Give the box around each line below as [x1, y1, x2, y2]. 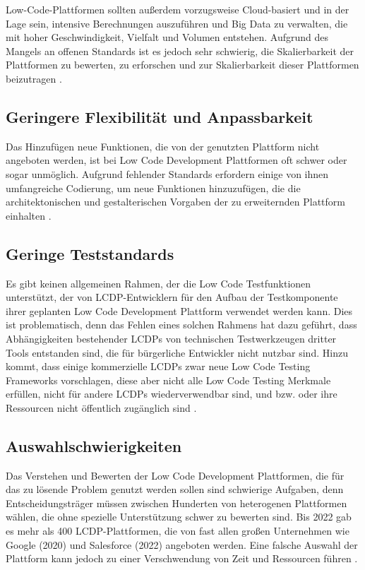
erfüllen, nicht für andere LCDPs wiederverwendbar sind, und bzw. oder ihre [6, 386, 337, 401]
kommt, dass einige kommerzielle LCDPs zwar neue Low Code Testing [6, 359, 311, 374]
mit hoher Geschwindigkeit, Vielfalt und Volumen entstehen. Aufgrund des [6, 30, 329, 44]
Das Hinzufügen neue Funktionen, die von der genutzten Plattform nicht [6, 138, 320, 153]
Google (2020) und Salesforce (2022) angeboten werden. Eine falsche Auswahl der [6, 537, 358, 552]
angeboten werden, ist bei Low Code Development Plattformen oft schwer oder [6, 153, 347, 167]
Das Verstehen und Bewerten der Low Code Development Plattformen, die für [6, 468, 345, 482]
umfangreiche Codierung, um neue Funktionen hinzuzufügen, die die [6, 180, 301, 195]
